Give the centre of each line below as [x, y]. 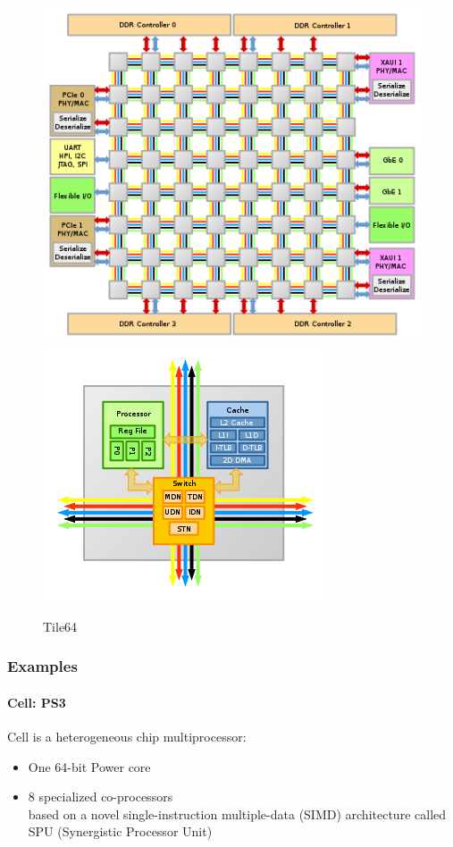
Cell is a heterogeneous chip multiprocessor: [127, 736]
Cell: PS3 [37, 702]
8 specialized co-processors [101, 797]
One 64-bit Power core [89, 766]
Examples [42, 666]
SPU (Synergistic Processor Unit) [120, 831]
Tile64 [60, 626]
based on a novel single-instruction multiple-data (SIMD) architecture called [237, 813]
